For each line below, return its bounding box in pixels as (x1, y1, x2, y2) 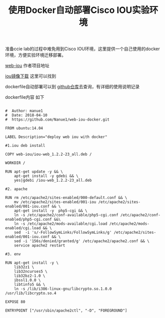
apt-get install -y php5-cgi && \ (14, 208, 88, 213)
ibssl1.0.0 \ (14, 278, 41, 283)
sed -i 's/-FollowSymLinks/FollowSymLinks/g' (14, 230, 112, 235)
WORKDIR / (5, 161, 26, 166)
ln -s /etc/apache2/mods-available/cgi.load (14, 221, 108, 226)
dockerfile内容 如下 (5, 94, 45, 100)
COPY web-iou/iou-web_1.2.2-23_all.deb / (5, 152, 92, 157)
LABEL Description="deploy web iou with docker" (5, 134, 108, 139)
